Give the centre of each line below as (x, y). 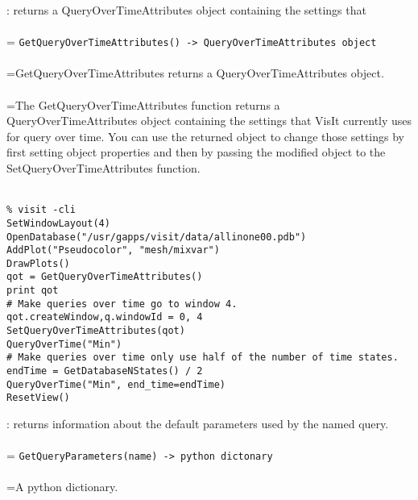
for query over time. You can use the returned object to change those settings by (205, 136)
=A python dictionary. (62, 487)
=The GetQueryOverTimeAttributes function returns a (143, 104)
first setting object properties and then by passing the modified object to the (196, 152)
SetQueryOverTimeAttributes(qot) (96, 331)
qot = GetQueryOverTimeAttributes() (105, 277)
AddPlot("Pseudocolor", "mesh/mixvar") (113, 250)
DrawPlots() (38, 263)
